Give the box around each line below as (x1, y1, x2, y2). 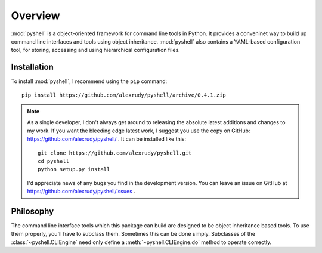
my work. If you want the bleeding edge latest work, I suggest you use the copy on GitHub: (27, 127, 250, 134)
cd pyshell (38, 158, 70, 164)
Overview (11, 9, 60, 22)
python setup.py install (38, 166, 110, 173)
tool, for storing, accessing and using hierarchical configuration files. (11, 47, 180, 54)
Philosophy (11, 206, 54, 216)
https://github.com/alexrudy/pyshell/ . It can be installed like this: (27, 135, 187, 143)
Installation (11, 62, 54, 72)
